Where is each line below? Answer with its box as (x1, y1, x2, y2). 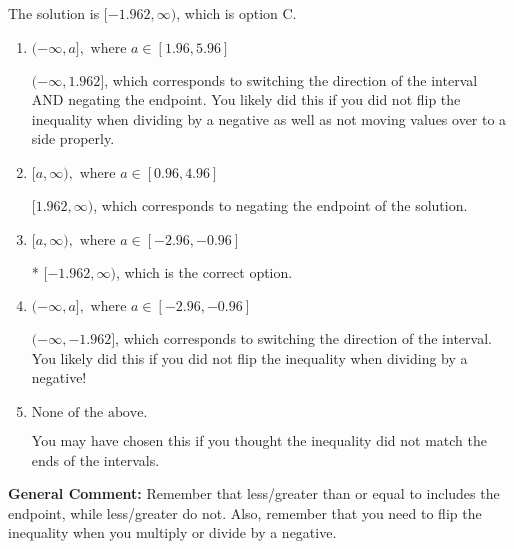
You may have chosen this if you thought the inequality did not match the (31, 429, 487, 450)
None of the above (31, 405, 144, 420)
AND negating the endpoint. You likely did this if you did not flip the (31, 89, 461, 110)
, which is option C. (176, 3, 297, 23)
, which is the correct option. (115, 261, 293, 282)
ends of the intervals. (31, 449, 160, 470)
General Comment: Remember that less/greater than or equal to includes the (8, 483, 500, 504)
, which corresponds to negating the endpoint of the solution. (93, 194, 468, 215)
